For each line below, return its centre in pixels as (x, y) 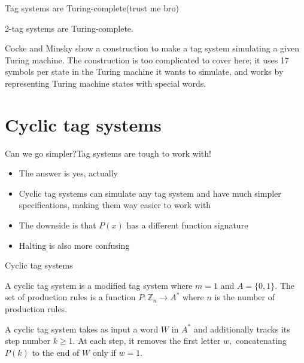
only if (104, 352)
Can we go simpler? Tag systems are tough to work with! (108, 153)
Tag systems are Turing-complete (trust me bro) (92, 8)
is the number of (245, 297)
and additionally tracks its (242, 329)
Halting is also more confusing (74, 245)
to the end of (56, 352)
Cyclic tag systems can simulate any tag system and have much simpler (150, 193)
